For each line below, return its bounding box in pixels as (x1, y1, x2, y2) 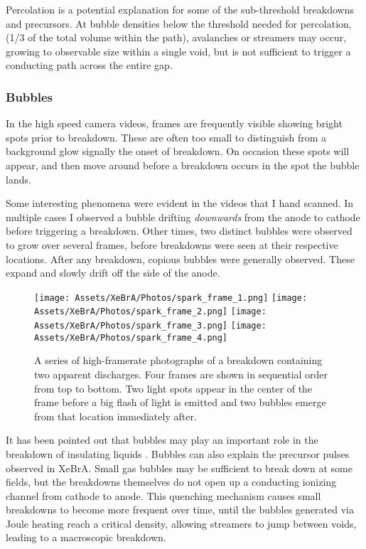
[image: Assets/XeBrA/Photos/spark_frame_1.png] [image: (34, 292, 308, 303)
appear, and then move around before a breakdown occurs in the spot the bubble (6, 157, 360, 172)
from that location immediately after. (34, 408, 197, 423)
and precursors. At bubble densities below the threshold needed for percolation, (6, 16, 352, 31)
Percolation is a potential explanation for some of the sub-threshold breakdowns (6, 2, 354, 16)
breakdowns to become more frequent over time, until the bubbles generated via (6, 502, 354, 517)
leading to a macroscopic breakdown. (6, 530, 166, 545)
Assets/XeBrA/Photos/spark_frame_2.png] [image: (34, 307, 267, 317)
